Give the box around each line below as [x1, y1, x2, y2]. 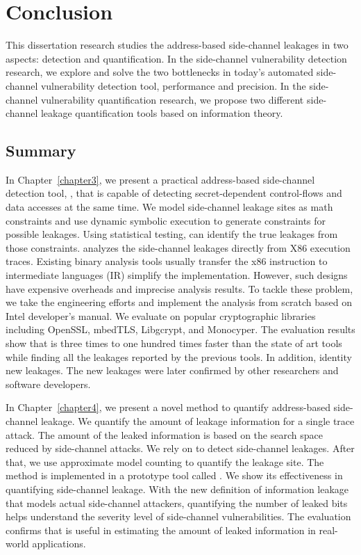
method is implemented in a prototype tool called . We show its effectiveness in [6, 468, 343, 483]
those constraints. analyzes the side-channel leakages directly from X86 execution [6, 240, 351, 255]
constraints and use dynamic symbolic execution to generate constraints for [6, 213, 326, 227]
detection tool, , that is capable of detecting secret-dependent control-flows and [6, 186, 342, 200]
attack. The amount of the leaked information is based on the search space [6, 427, 323, 442]
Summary [6, 140, 76, 161]
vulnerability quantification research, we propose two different [40, 92, 304, 106]
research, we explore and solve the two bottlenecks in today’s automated [6, 65, 314, 79]
